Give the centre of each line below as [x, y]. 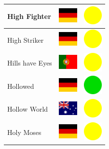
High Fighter [29, 16]
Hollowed [21, 86]
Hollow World [28, 109]
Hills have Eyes [30, 63]
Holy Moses [24, 132]
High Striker [26, 40]
